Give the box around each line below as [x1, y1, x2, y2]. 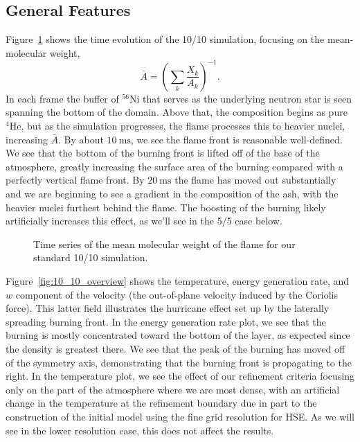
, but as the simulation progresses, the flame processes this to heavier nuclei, [21, 118, 345, 133]
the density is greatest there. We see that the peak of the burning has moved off [6, 341, 345, 355]
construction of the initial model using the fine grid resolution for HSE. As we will [6, 409, 354, 423]
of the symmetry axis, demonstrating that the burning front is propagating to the [6, 355, 352, 369]
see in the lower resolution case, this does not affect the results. [6, 423, 274, 437]
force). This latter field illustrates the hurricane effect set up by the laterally [6, 301, 330, 315]
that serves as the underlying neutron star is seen [143, 91, 352, 105]
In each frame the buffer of [6, 91, 119, 105]
